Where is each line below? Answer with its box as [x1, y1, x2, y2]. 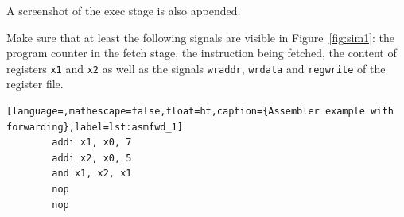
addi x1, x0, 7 [52, 137, 132, 149]
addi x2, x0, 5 [52, 152, 132, 164]
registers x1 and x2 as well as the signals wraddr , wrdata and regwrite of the [6, 60, 386, 76]
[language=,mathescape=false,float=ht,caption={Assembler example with [6, 106, 394, 118]
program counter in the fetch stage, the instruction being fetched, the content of [6, 45, 397, 61]
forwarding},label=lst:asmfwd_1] [6, 121, 183, 133]
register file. [6, 76, 64, 92]
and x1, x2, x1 [52, 168, 132, 180]
